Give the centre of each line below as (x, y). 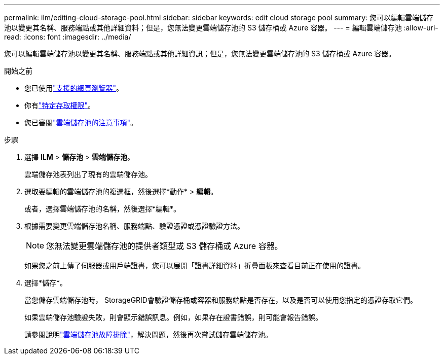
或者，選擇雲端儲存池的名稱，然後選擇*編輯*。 (103, 209)
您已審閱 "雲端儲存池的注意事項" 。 (81, 122)
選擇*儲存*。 (46, 283)
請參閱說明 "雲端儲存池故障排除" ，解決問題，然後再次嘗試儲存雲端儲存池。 (149, 334)
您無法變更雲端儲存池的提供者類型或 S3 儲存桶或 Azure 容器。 (164, 246)
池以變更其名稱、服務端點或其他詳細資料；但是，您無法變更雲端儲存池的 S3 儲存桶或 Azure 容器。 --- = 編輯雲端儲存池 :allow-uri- (221, 28)
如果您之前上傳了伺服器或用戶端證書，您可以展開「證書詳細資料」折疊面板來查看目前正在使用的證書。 (195, 265)
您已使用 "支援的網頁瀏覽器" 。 (74, 88)
